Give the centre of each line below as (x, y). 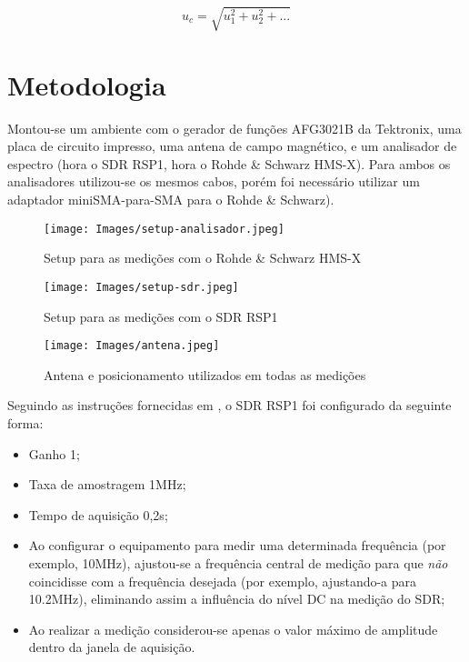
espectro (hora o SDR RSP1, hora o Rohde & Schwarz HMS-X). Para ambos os (229, 163)
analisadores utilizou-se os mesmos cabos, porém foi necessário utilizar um (214, 181)
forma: (25, 422)
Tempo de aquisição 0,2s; (98, 514)
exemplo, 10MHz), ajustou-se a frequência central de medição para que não (238, 562)
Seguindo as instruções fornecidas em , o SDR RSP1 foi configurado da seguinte (230, 405)
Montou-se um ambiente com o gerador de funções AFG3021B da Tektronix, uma (234, 128)
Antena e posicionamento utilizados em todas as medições (205, 374)
